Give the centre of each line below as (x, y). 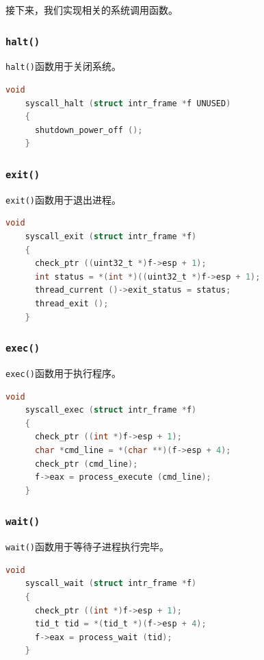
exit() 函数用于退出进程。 (63, 199)
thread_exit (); (71, 304)
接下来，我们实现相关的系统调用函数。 (92, 10)
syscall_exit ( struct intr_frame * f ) (111, 237)
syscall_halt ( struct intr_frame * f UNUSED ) (128, 103)
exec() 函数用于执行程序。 (63, 372)
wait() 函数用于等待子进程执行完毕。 (87, 547)
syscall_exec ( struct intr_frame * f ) (111, 410)
